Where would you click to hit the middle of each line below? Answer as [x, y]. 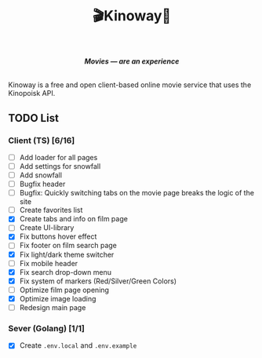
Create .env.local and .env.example [78, 345]
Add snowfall [41, 175]
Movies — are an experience [132, 61]
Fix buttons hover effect [58, 236]
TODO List [33, 118]
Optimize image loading [58, 298]
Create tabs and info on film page [73, 219]
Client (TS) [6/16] [42, 141]
